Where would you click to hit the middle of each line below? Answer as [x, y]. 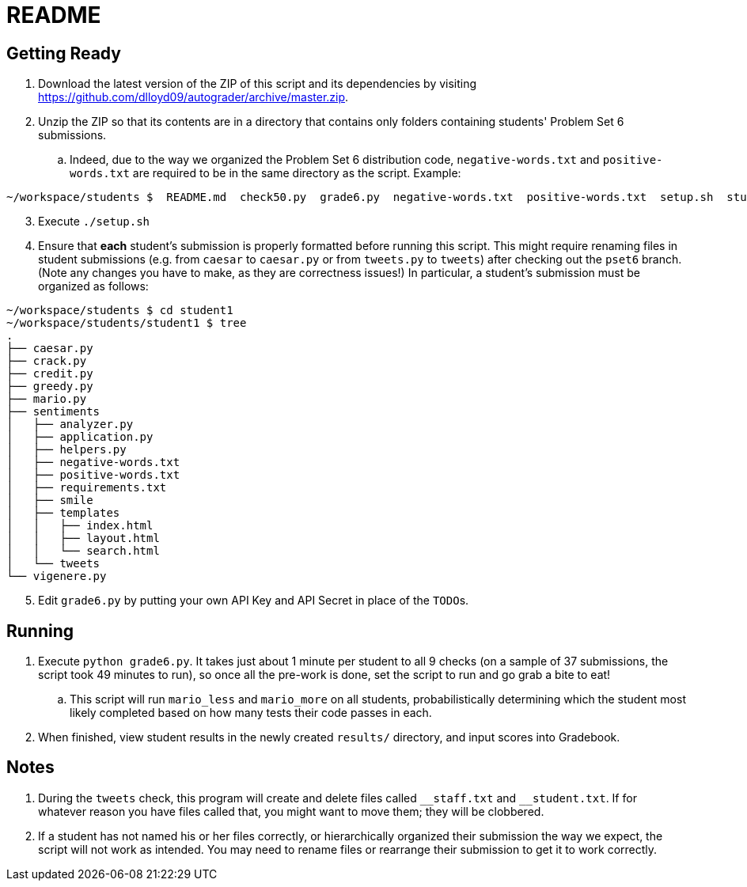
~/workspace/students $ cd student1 [120, 311]
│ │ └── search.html [83, 551]
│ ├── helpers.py [66, 450]
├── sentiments [53, 412]
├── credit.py [50, 374]
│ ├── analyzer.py [70, 425]
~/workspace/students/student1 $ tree [127, 323]
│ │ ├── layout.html [83, 538]
